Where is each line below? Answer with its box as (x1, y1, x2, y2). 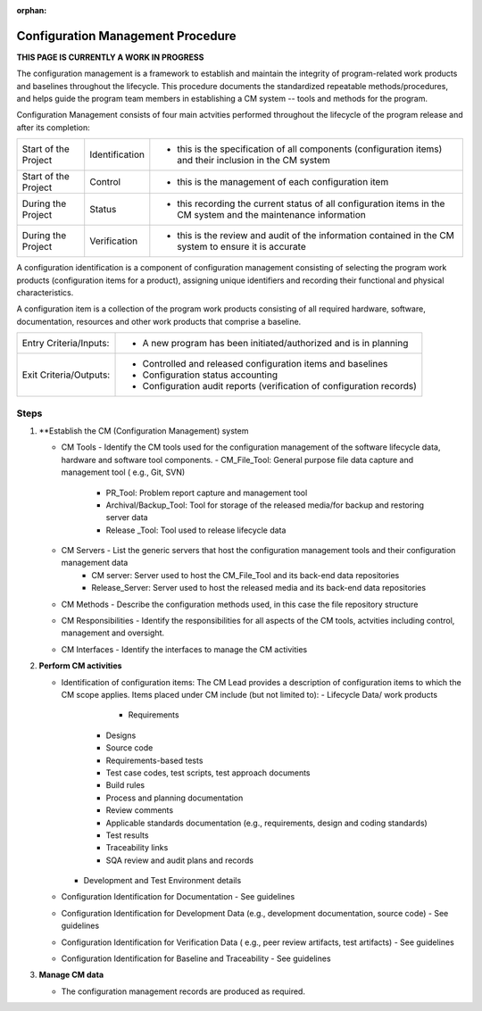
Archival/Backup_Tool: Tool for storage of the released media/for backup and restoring (105, 500, 424, 510)
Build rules (105, 780, 145, 791)
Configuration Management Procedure (16, 28, 237, 44)
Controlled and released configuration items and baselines (142, 358, 388, 370)
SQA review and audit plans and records (105, 855, 254, 866)
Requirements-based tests (105, 755, 204, 766)
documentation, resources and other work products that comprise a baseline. (16, 316, 302, 327)
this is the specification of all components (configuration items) (177, 143, 443, 155)
